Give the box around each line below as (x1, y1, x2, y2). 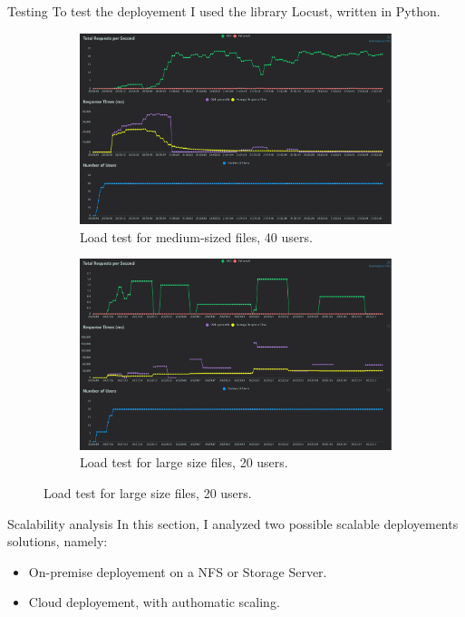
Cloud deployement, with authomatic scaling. (28, 593, 280, 612)
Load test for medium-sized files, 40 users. (80, 227, 313, 246)
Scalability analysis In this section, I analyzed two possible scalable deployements (7, 514, 459, 533)
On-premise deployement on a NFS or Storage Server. (28, 562, 327, 581)
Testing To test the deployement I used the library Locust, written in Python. (7, 2, 441, 20)
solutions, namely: (7, 532, 108, 551)
